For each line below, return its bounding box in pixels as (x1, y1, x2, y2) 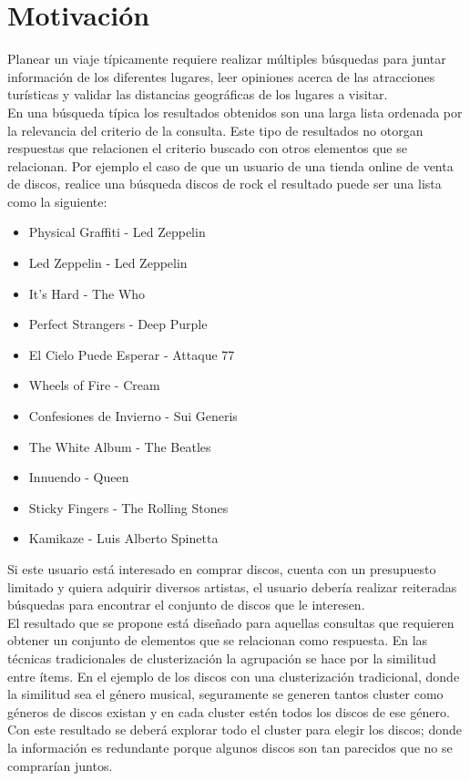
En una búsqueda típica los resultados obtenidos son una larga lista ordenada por (7, 102, 463, 121)
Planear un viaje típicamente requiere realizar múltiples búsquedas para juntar (7, 49, 446, 68)
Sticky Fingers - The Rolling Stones (28, 498, 229, 517)
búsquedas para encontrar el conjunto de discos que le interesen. (7, 595, 365, 614)
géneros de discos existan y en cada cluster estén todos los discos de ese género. (7, 702, 450, 721)
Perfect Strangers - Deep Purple (28, 314, 208, 334)
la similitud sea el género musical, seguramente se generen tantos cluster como (7, 684, 444, 704)
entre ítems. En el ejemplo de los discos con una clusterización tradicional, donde (7, 666, 460, 685)
